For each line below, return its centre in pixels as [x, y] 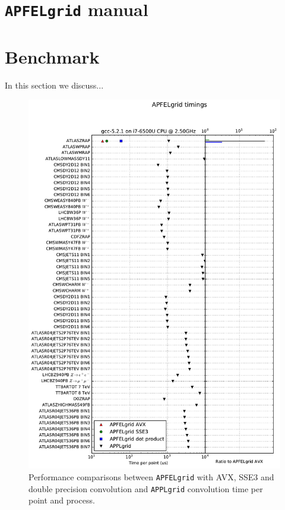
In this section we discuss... [54, 85]
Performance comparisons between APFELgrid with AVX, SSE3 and [151, 476]
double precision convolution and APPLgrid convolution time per [146, 488]
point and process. [62, 500]
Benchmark [52, 56]
